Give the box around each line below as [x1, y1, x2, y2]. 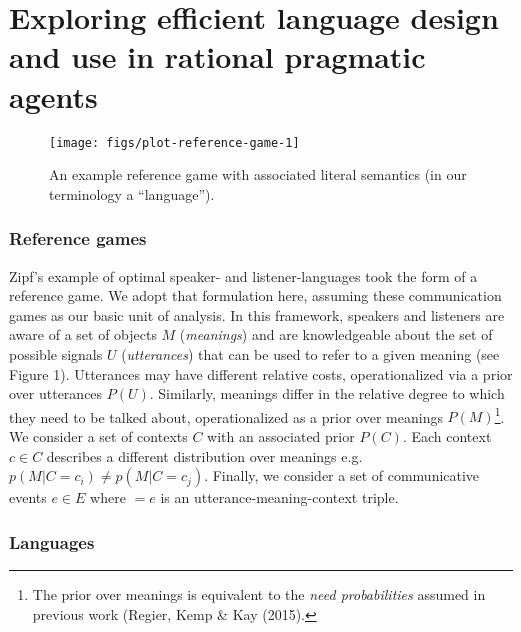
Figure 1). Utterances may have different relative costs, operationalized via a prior [9, 363, 513, 384]
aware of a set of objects [9, 324, 157, 345]
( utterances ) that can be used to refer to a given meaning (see [121, 343, 500, 364]
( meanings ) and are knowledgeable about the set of [179, 324, 493, 345]
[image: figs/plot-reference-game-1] [49, 135, 300, 150]
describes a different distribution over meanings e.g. [46, 445, 363, 466]
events [9, 487, 47, 508]
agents [9, 75, 98, 116]
